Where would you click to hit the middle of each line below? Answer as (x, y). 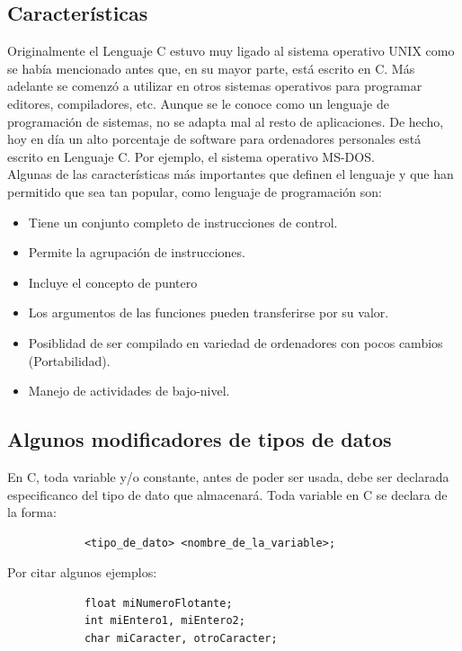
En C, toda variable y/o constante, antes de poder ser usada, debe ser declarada (228, 476)
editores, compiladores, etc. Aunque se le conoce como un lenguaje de (198, 103)
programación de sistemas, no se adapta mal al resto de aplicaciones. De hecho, (226, 121)
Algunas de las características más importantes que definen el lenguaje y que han (231, 174)
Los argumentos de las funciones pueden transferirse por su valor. (209, 312)
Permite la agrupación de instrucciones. (137, 252)
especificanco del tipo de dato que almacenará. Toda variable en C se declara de (227, 494)
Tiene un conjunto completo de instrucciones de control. (183, 222)
